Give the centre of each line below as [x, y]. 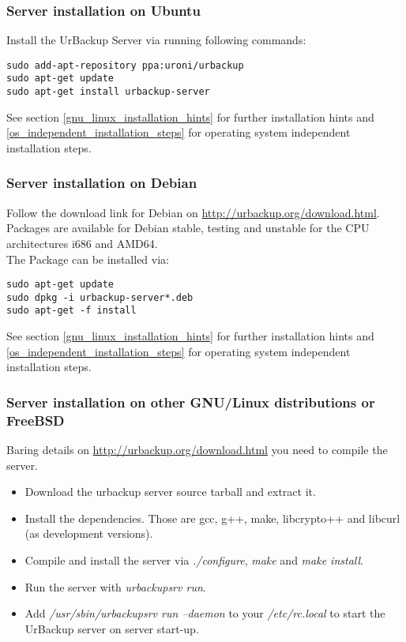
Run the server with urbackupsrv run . [115, 586]
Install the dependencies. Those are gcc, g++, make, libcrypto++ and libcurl [212, 518]
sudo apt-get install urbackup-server [108, 92]
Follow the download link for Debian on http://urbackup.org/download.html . [193, 212]
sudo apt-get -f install [71, 311]
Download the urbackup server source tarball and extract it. [170, 492]
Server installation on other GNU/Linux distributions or [191, 402]
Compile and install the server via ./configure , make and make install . [194, 560]
